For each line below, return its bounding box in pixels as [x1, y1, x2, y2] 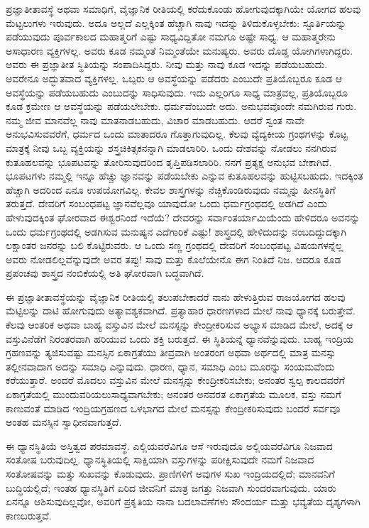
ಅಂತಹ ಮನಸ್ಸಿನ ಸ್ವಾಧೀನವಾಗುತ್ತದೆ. [6, 414, 122, 429]
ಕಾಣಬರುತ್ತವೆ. [6, 507, 52, 522]
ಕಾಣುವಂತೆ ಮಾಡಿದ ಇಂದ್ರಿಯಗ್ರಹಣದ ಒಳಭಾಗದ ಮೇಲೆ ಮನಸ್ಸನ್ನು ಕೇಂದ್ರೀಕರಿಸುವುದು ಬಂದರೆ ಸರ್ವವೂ [6, 400, 341, 415]
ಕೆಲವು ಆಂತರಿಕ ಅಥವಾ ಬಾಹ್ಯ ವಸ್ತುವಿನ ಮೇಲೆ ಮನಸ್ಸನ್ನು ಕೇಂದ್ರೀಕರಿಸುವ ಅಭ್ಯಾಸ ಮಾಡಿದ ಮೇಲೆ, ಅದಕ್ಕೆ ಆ [6, 317, 353, 332]
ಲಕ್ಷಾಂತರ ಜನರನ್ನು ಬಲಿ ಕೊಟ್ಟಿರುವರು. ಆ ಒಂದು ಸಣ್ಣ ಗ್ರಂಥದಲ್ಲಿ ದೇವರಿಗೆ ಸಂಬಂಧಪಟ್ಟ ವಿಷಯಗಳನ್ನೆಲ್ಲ [6, 238, 343, 253]
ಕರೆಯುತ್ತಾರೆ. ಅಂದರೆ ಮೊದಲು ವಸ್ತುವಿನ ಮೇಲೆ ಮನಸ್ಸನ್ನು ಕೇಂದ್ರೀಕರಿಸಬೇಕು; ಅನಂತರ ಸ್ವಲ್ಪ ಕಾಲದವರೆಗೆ [6, 373, 345, 387]
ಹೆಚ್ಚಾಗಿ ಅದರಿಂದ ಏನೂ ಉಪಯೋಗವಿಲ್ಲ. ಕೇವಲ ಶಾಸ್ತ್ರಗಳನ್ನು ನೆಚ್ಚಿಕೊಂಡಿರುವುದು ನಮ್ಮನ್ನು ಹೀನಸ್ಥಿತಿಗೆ [6, 182, 336, 197]
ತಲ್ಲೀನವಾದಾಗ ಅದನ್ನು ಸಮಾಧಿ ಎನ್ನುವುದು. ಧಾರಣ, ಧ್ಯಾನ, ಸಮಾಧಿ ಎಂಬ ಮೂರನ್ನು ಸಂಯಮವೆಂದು [6, 358, 335, 373]
